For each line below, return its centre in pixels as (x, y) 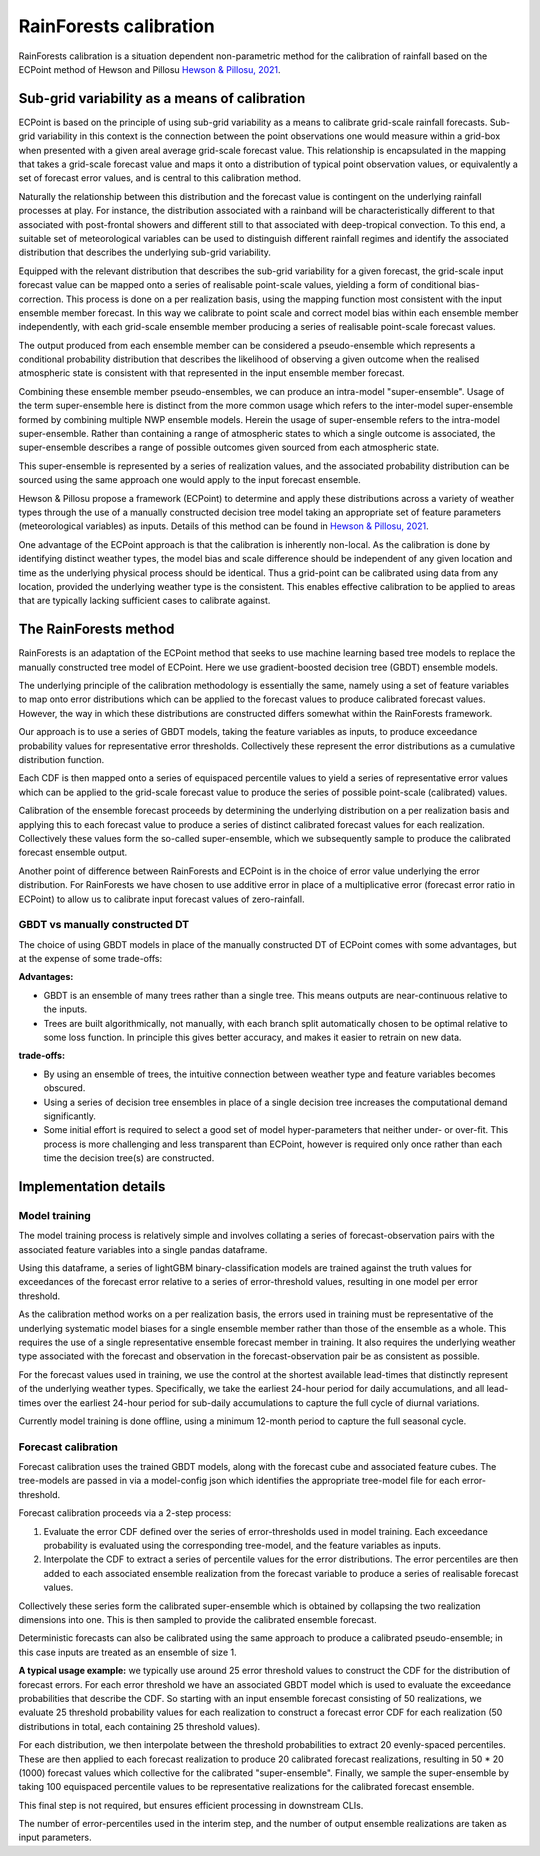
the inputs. (65, 1009)
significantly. (70, 1116)
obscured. (64, 1088)
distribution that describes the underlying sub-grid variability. (145, 252)
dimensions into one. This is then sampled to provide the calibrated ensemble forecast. (197, 1619)
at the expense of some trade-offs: (90, 959)
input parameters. (55, 1837)
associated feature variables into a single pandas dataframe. (143, 1249)
